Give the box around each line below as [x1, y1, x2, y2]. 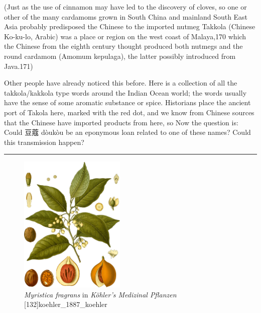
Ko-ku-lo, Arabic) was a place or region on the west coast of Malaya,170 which [4, 31, 246, 41]
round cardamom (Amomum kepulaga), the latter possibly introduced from [4, 50, 236, 61]
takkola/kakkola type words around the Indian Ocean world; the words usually [4, 87, 247, 98]
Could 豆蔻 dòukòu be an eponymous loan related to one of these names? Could [4, 127, 251, 137]
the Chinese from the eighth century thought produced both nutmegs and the [4, 41, 243, 51]
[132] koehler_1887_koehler [24, 299, 107, 309]
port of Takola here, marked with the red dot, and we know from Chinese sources [4, 107, 254, 117]
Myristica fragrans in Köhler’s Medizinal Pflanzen [24, 289, 177, 299]
